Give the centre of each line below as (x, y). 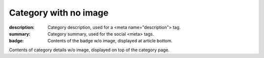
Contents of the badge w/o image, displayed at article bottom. (110, 41)
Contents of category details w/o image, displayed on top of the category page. (89, 50)
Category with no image (59, 13)
